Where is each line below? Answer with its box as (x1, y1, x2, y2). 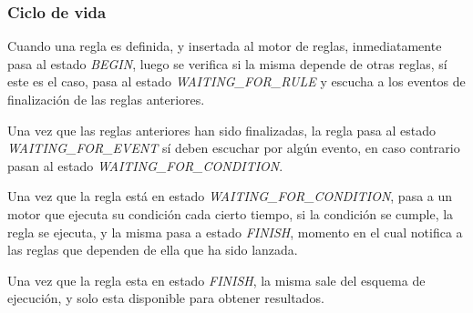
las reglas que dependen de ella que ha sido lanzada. (7, 240, 298, 259)
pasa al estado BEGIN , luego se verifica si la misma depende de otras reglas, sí (7, 54, 447, 73)
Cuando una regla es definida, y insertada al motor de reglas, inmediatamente (7, 36, 442, 56)
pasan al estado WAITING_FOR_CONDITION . (7, 156, 283, 175)
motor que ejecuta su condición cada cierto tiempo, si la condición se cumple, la (7, 204, 454, 223)
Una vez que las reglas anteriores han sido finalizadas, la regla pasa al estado (7, 120, 437, 139)
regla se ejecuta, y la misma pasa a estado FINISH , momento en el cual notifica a (7, 222, 463, 241)
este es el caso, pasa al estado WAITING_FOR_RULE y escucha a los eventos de (7, 72, 466, 91)
